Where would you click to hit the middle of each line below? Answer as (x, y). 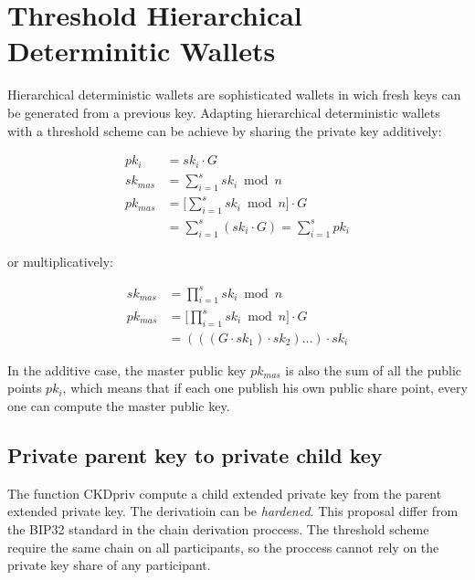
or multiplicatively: (60, 261)
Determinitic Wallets (142, 51)
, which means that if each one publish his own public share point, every (265, 388)
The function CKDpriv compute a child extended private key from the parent (225, 493)
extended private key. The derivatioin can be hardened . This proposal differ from (233, 511)
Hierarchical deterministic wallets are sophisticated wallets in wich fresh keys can (234, 95)
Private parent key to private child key (195, 455)
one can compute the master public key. (119, 406)
